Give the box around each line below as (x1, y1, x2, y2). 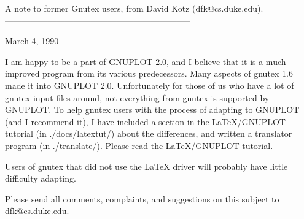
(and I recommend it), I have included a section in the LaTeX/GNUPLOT (5, 115, 286, 128)
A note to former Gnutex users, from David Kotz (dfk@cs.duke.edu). (5, 2, 263, 14)
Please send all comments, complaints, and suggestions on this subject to (5, 192, 279, 205)
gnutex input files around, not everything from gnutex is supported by (5, 91, 270, 104)
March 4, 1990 (5, 34, 59, 47)
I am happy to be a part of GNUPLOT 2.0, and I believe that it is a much (5, 55, 286, 67)
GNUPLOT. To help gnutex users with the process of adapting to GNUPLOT (5, 103, 300, 116)
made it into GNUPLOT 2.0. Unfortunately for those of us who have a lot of (5, 79, 294, 91)
